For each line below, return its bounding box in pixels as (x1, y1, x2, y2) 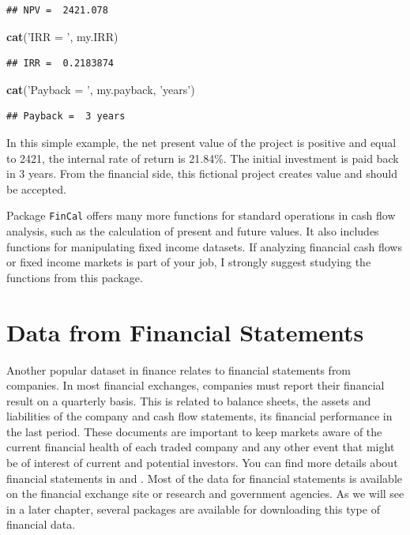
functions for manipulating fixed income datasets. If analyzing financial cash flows (6, 238, 402, 254)
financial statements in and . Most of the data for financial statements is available (6, 469, 402, 486)
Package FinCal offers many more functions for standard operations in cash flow (6, 207, 396, 224)
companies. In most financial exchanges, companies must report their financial (6, 377, 385, 394)
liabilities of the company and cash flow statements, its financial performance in (6, 408, 393, 424)
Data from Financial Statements (6, 315, 364, 348)
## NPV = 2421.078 (6, 5, 108, 16)
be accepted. (6, 180, 66, 197)
